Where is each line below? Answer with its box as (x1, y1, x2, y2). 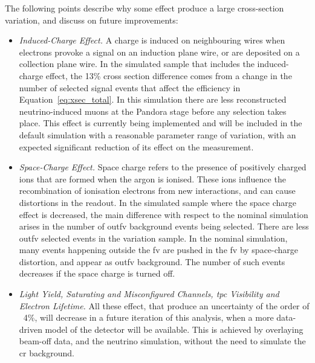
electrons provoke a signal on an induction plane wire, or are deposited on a (19, 45, 300, 58)
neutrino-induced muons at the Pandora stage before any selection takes (19, 104, 287, 117)
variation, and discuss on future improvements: (5, 13, 178, 26)
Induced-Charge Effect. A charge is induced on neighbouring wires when (19, 34, 285, 47)
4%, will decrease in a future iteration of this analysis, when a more (23, 311, 274, 324)
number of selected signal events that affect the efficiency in (19, 81, 241, 94)
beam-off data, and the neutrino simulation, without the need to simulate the (19, 335, 306, 347)
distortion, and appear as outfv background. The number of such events (19, 255, 285, 268)
